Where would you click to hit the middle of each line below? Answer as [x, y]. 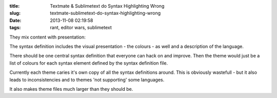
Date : [15, 20]
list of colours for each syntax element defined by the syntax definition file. [89, 63]
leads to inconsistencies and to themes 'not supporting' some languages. [87, 80]
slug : [15, 13]
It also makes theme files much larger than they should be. [71, 89]
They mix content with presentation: [47, 37]
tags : [15, 28]
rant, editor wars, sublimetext [81, 28]
